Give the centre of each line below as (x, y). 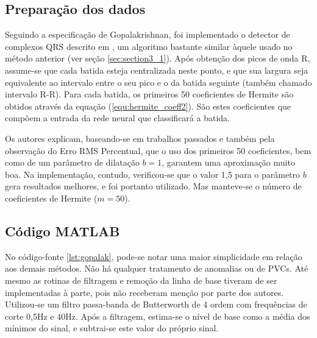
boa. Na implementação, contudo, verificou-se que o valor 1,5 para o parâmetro (153, 174)
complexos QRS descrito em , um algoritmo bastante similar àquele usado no (149, 46)
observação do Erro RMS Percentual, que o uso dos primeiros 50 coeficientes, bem (158, 150)
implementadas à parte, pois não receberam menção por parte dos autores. (144, 292)
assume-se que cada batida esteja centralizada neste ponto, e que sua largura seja (157, 70)
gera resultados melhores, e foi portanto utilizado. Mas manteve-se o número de (153, 186)
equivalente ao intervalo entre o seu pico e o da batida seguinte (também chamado (158, 82)
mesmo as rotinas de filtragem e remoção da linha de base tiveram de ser (141, 280)
